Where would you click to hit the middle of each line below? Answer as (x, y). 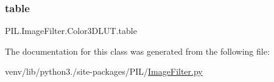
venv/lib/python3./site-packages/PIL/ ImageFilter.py (104, 71)
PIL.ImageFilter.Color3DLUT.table (71, 31)
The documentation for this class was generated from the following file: (137, 51)
